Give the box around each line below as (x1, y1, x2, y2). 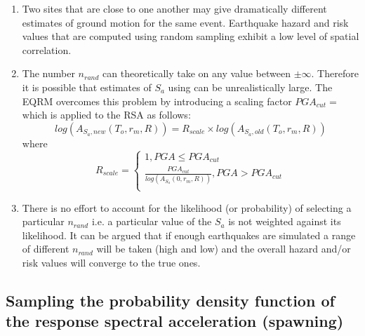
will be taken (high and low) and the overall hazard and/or (96, 241, 351, 256)
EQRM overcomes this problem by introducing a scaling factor (22, 93, 292, 108)
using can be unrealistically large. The (168, 79, 333, 94)
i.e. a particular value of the (91, 214, 212, 229)
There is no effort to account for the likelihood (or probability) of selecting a (22, 200, 352, 215)
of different (22, 241, 69, 256)
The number (22, 66, 75, 81)
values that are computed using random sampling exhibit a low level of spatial (22, 29, 359, 43)
